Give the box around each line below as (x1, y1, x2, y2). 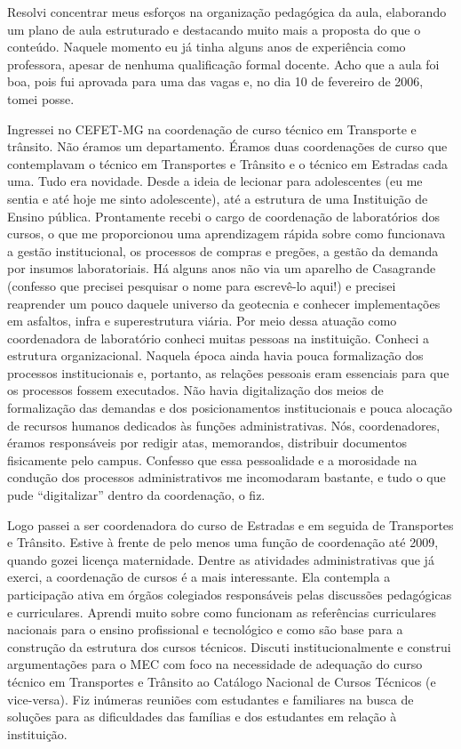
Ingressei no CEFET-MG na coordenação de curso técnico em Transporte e (7, 119, 417, 138)
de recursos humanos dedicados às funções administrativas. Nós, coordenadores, (7, 415, 441, 434)
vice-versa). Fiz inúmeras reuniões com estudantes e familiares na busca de (7, 689, 414, 708)
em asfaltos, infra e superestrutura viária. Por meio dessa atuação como (7, 311, 397, 330)
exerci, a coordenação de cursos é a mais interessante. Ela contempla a (7, 568, 391, 586)
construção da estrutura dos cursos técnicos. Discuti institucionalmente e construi (7, 637, 451, 656)
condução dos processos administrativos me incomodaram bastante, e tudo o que (7, 468, 446, 487)
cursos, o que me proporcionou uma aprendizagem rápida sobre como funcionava (7, 224, 446, 243)
